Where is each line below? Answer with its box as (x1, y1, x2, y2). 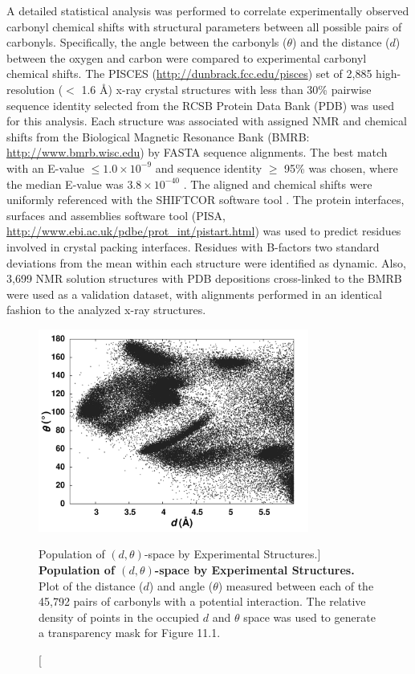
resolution (6, 80, 55, 97)
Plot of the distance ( (39, 577, 144, 594)
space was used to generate (243, 608, 376, 625)
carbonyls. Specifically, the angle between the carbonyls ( (6, 34, 287, 51)
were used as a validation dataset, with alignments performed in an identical (6, 285, 382, 302)
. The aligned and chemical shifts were (183, 175, 372, 192)
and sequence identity (155, 159, 262, 176)
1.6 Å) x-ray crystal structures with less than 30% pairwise (81, 80, 372, 97)
